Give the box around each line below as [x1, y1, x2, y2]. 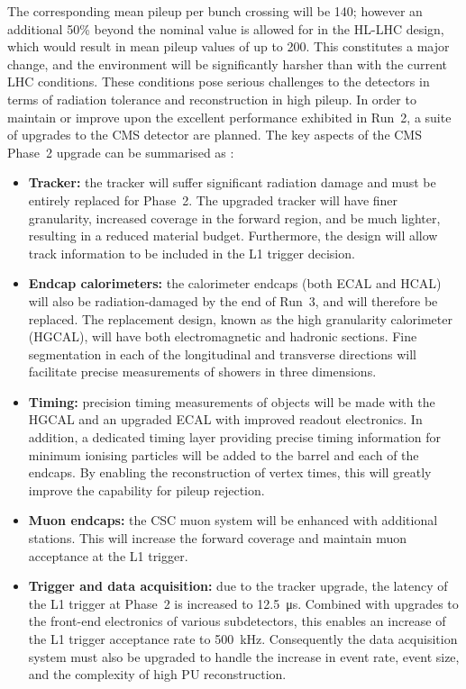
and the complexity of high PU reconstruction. [28, 665, 287, 684]
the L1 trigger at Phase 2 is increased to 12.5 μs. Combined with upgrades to [28, 594, 459, 612]
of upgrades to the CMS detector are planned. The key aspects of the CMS [7, 125, 422, 144]
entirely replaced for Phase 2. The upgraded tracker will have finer [28, 190, 398, 209]
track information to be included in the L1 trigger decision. [28, 243, 355, 262]
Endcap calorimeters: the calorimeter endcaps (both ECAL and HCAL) [28, 274, 442, 293]
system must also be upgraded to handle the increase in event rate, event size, [28, 647, 460, 666]
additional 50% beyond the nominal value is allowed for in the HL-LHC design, [7, 19, 444, 38]
